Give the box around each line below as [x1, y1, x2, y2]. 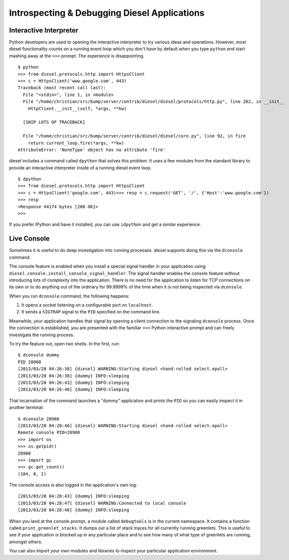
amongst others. [9, 539, 43, 545]
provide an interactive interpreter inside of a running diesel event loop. [9, 165, 152, 171]
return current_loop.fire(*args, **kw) [28, 140, 124, 146]
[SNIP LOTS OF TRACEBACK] [23, 120, 86, 125]
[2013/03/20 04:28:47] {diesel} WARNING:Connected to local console [18, 500, 186, 506]
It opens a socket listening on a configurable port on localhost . [21, 302, 153, 308]
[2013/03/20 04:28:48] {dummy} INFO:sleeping [18, 507, 130, 513]
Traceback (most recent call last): [18, 85, 106, 91]
